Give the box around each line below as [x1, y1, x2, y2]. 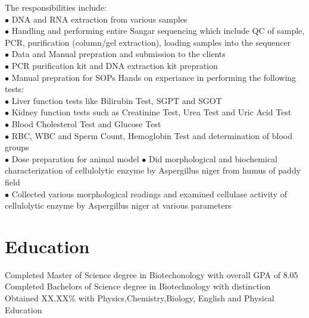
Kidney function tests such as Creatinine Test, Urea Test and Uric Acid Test [11, 106, 292, 118]
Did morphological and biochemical [148, 152, 277, 165]
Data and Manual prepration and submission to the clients [11, 48, 226, 60]
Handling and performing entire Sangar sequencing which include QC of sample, [11, 24, 305, 37]
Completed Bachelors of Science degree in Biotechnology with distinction [5, 280, 271, 292]
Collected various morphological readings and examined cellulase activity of [11, 187, 288, 200]
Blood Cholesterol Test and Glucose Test [11, 117, 161, 130]
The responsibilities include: [5, 1, 107, 13]
